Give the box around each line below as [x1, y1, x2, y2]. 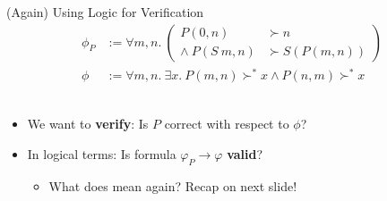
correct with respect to [164, 114, 289, 133]
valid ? [227, 144, 263, 163]
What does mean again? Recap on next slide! [48, 176, 297, 195]
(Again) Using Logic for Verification [6, 3, 204, 21]
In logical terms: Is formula [27, 144, 176, 163]
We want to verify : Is [27, 114, 149, 133]
